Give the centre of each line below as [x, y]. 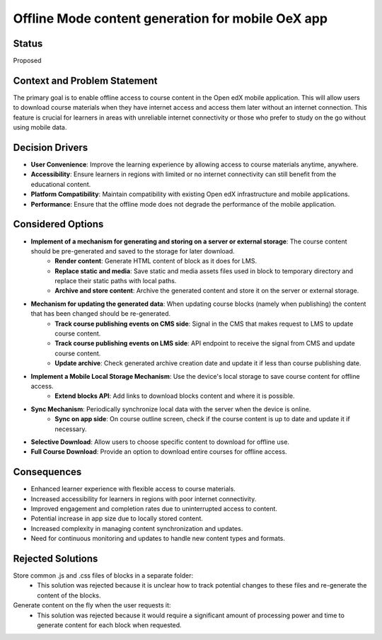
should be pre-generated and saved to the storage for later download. [133, 251]
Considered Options [58, 224]
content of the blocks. [69, 595]
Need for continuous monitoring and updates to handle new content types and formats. [158, 539]
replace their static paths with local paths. [116, 281]
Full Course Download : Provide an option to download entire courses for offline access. [159, 452]
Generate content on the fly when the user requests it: [92, 605]
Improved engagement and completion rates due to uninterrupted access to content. [154, 509]
